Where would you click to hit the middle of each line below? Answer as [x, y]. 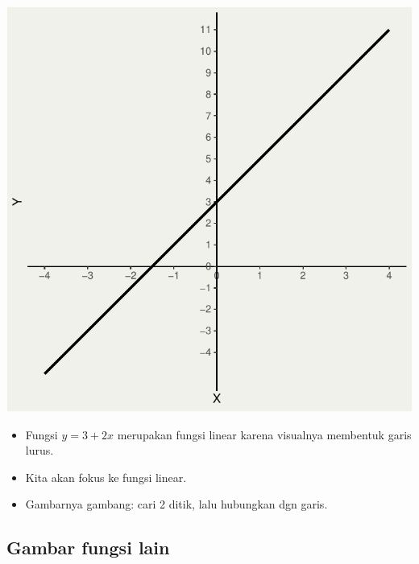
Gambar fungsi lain [88, 548]
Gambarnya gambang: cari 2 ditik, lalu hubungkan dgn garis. [176, 504]
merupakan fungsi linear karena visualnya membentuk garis [264, 434]
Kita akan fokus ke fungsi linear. [106, 477]
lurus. [39, 450]
